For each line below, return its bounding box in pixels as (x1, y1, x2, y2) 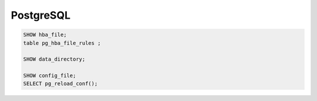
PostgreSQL (11, 9, 70, 22)
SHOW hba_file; (23, 32, 67, 38)
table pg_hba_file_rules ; (23, 40, 101, 46)
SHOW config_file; (23, 72, 76, 79)
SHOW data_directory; (23, 56, 86, 62)
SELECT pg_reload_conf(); (23, 81, 98, 87)
